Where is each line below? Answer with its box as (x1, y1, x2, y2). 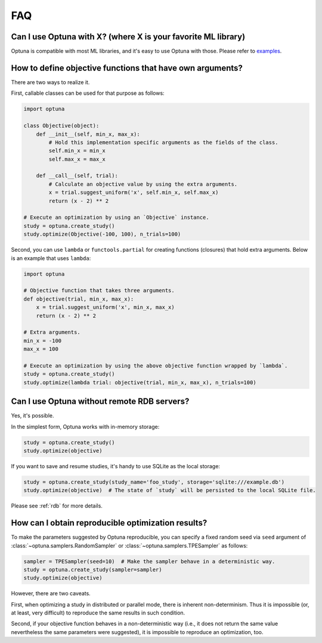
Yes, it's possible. (11, 412, 54, 419)
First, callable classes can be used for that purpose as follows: (11, 89, 165, 97)
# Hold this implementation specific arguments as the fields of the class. (48, 139, 278, 146)
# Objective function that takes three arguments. (23, 287, 175, 294)
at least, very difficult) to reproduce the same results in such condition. (11, 609, 185, 617)
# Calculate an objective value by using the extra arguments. (48, 181, 238, 187)
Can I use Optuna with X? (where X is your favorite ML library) (11, 32, 246, 42)
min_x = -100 (23, 337, 62, 344)
